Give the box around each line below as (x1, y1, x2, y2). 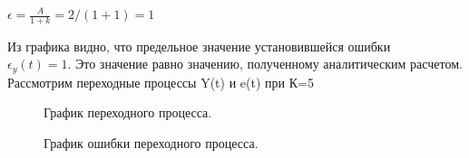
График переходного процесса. (44, 103, 212, 122)
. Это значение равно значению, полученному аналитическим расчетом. (67, 54, 463, 73)
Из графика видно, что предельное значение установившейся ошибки (7, 36, 391, 55)
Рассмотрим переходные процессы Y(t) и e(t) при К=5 (7, 72, 314, 91)
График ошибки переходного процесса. (44, 134, 259, 153)
